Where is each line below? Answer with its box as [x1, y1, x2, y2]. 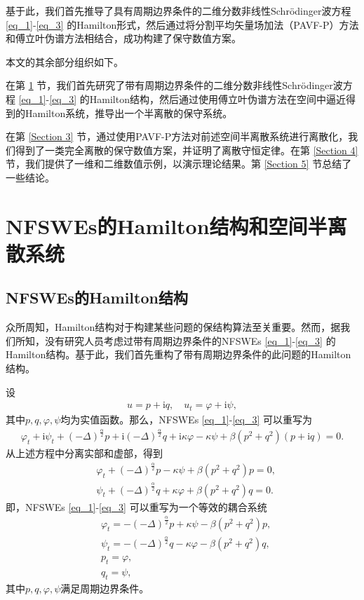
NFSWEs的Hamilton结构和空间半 [6, 211, 328, 240]
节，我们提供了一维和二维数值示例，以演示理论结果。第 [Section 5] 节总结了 [6, 156, 352, 171]
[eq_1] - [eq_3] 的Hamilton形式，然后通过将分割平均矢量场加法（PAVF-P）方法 [6, 17, 359, 32]
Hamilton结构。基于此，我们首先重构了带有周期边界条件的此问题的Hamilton [6, 347, 351, 362]
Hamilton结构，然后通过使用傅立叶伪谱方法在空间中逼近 [89, 91, 346, 106]
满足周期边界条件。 [60, 580, 149, 595]
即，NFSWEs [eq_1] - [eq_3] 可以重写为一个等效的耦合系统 [6, 499, 267, 514]
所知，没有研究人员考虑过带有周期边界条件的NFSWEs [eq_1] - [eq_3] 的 [15, 333, 336, 348]
